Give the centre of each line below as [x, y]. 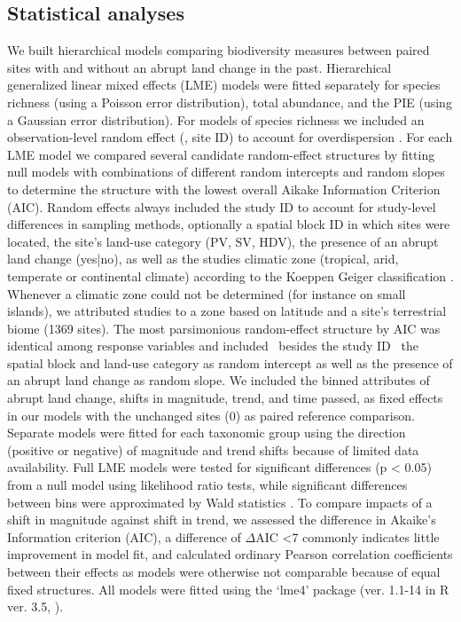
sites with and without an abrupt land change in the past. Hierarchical [199, 67]
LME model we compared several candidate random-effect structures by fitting [221, 154]
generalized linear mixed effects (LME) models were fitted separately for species [224, 85]
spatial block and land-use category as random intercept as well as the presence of [230, 362]
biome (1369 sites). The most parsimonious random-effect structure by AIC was [224, 328]
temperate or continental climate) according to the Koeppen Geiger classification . [230, 276]
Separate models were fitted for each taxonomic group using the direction [207, 433]
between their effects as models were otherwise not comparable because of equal [224, 572]
